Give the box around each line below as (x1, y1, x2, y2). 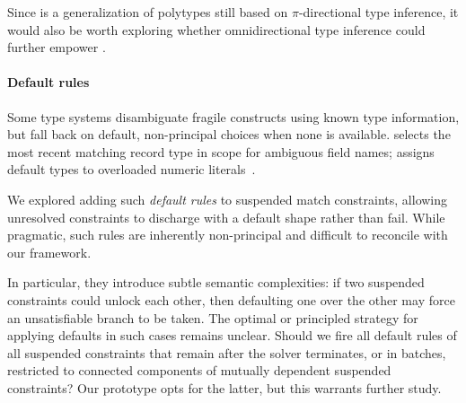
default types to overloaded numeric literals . (7, 160, 256, 179)
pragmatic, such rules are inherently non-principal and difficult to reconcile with (7, 225, 448, 244)
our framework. (7, 242, 92, 261)
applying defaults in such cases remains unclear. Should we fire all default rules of (7, 326, 457, 345)
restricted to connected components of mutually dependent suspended (7, 361, 391, 380)
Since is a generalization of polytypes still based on (7, 3, 288, 21)
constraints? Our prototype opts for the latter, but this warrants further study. (7, 378, 442, 397)
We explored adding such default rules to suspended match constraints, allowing (7, 189, 448, 208)
